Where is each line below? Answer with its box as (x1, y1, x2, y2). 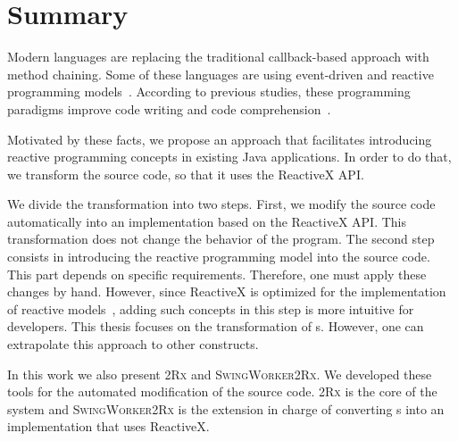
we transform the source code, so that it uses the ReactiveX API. (7, 164, 364, 183)
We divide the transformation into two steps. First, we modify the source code (7, 195, 436, 213)
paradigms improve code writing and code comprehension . (7, 99, 331, 118)
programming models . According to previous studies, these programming (7, 82, 411, 101)
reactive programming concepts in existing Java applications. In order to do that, (7, 147, 452, 166)
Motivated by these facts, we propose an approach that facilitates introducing (7, 129, 432, 148)
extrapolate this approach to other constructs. (7, 335, 259, 354)
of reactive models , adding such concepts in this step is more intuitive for (7, 299, 414, 318)
